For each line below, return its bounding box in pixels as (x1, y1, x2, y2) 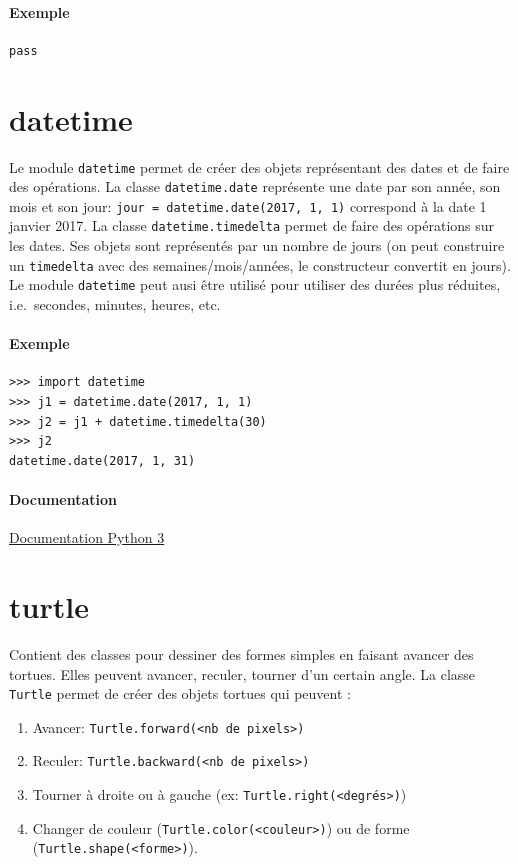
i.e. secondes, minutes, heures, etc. (9, 294, 221, 315)
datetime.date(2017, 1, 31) (9, 453, 196, 468)
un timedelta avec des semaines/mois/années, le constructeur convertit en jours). (9, 254, 511, 275)
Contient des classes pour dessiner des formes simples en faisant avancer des (9, 643, 474, 664)
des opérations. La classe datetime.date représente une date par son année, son (9, 176, 501, 197)
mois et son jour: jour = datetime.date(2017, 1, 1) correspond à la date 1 (9, 195, 487, 216)
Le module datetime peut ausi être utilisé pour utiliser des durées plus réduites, (9, 274, 501, 295)
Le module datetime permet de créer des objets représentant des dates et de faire (9, 156, 510, 177)
